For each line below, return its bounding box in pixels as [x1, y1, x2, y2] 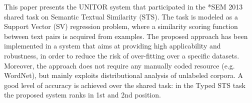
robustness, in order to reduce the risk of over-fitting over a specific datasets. [4, 50, 239, 60]
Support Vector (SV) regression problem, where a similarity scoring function [4, 21, 238, 31]
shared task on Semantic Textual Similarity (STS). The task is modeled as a [4, 11, 238, 21]
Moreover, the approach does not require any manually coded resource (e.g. [4, 60, 235, 70]
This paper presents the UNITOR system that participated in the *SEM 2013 [4, 1, 243, 11]
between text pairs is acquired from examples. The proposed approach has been [4, 30, 248, 41]
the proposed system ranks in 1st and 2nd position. [4, 89, 161, 100]
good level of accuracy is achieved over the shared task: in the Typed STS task [4, 79, 245, 90]
